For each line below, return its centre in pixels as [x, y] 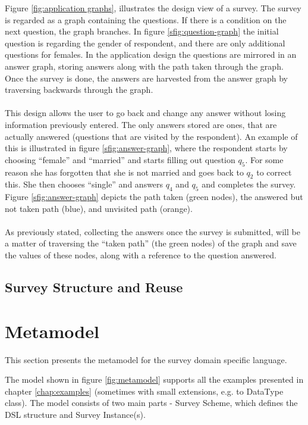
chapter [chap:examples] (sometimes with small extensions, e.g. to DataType [144, 391]
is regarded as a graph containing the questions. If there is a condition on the [146, 19]
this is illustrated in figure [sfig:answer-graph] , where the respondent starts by [146, 148]
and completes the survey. [249, 184]
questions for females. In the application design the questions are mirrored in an [151, 54]
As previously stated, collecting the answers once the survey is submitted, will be [153, 231]
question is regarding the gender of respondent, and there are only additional [145, 43]
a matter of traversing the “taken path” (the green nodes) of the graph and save [151, 243]
